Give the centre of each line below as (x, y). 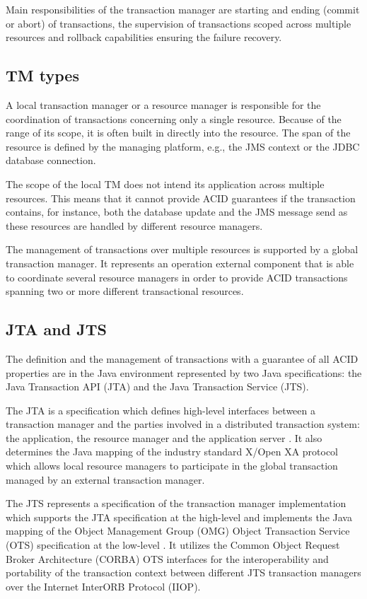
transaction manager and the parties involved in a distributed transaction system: (183, 424)
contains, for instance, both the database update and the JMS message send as (177, 212)
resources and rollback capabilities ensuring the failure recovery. (144, 37)
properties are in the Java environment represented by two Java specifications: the (184, 372)
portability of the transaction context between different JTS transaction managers (183, 572)
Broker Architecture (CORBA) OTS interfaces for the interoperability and (167, 558)
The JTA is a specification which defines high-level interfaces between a (161, 410)
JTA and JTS (56, 329)
